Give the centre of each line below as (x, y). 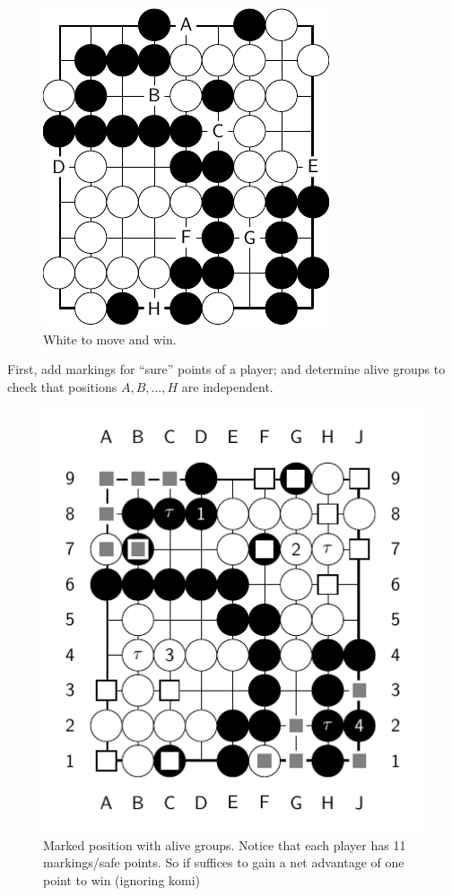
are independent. (227, 386)
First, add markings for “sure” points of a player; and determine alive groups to (226, 369)
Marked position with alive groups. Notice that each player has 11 (225, 844)
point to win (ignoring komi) (122, 879)
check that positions (62, 386)
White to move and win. (110, 339)
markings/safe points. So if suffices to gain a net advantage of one (224, 862)
